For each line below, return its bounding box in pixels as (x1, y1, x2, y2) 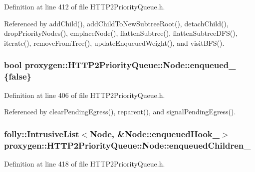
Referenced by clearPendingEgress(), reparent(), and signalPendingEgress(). (4, 106, 236, 117)
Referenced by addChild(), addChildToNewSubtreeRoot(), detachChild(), (4, 18, 229, 28)
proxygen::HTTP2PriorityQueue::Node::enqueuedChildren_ (4, 139, 251, 151)
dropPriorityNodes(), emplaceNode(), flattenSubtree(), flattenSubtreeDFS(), (4, 28, 238, 38)
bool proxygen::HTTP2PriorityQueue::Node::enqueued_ (4, 59, 236, 71)
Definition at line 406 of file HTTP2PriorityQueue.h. (4, 89, 165, 100)
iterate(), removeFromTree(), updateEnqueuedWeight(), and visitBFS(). (4, 37, 225, 48)
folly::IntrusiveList (4, 127, 79, 140)
